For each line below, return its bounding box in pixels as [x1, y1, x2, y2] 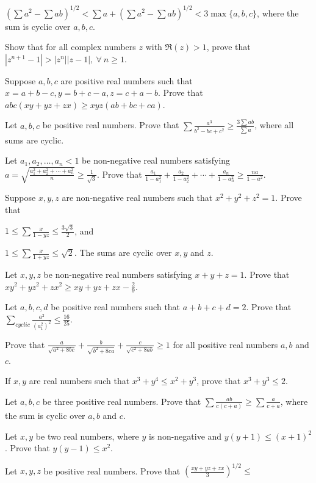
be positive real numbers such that [51, 300, 181, 313]
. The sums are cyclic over [74, 246, 172, 259]
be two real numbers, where [35, 429, 139, 442]
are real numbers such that [29, 374, 130, 387]
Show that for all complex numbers [5, 40, 136, 53]
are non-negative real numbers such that [62, 191, 213, 204]
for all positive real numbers [173, 338, 278, 350]
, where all [254, 118, 294, 131]
